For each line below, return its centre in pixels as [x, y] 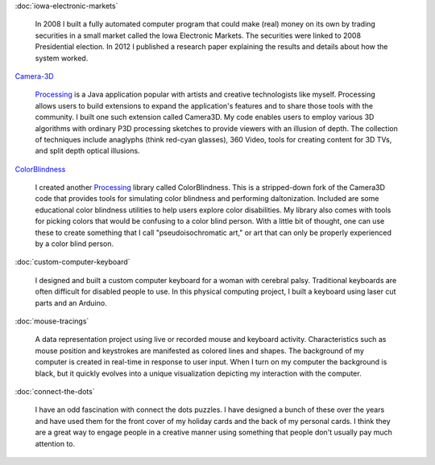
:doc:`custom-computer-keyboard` [72, 262]
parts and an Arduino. [71, 302]
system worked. [62, 58]
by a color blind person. [75, 244]
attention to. [55, 443]
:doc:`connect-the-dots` [55, 391]
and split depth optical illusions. [87, 151]
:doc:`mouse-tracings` [52, 321]
